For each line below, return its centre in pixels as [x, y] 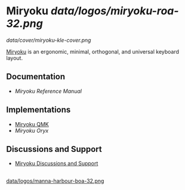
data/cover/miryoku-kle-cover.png [49, 40]
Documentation [36, 77]
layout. [14, 58]
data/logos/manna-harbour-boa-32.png [55, 180]
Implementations [38, 110]
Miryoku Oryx [32, 130]
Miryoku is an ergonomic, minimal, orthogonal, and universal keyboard [93, 51]
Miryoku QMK [32, 124]
